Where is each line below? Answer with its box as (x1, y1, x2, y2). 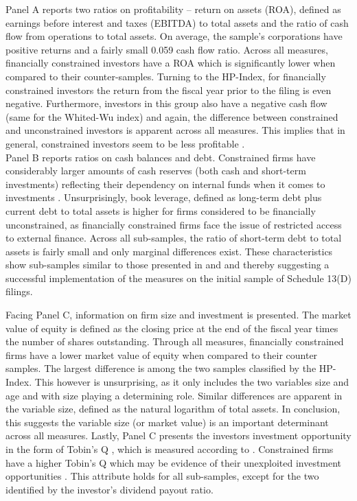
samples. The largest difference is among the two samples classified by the (5, 361, 316, 375)
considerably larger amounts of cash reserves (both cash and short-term (5, 163, 306, 178)
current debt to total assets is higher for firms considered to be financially (5, 203, 316, 218)
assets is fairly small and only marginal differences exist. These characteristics (5, 244, 333, 258)
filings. (5, 284, 33, 299)
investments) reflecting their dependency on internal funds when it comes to (5, 176, 325, 191)
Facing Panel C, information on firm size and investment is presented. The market (5, 307, 352, 322)
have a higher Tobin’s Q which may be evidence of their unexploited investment (5, 455, 342, 469)
